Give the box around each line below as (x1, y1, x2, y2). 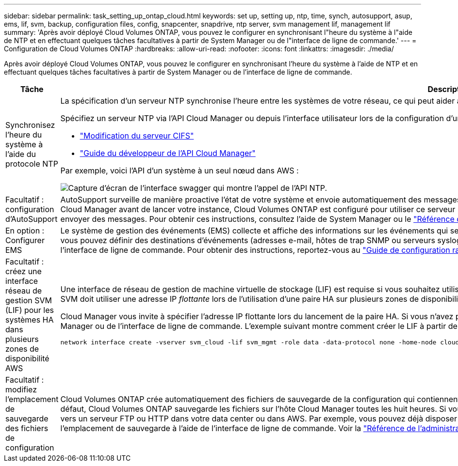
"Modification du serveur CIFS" (80, 131, 194, 140)
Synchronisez (5, 120, 55, 130)
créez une (5, 266, 42, 276)
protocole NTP (5, 159, 58, 169)
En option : (5, 226, 45, 235)
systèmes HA (5, 315, 54, 325)
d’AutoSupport (5, 214, 58, 224)
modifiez (5, 385, 37, 394)
